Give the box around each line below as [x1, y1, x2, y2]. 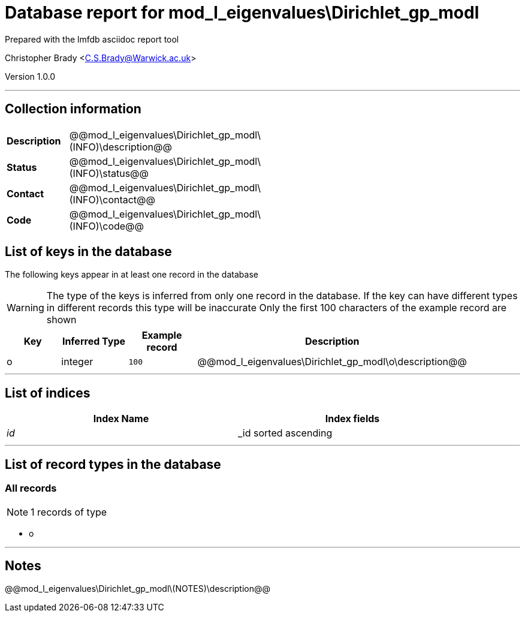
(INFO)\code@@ [69, 219, 144, 232]
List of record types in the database [5, 456, 221, 472]
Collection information [5, 101, 141, 117]
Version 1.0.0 [5, 71, 56, 82]
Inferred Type [62, 335, 125, 348]
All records [5, 482, 57, 495]
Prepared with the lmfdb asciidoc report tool [5, 34, 179, 44]
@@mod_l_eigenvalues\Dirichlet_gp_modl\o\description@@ [197, 356, 467, 368]
